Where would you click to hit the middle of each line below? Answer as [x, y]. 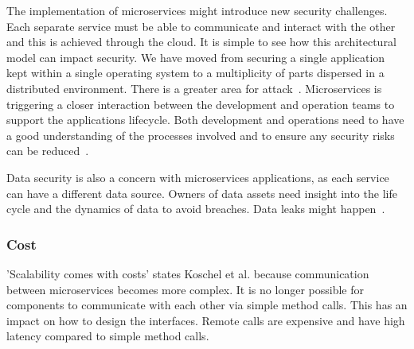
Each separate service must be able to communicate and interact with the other [201, 26]
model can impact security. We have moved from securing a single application [196, 57]
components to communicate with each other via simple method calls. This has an [207, 305]
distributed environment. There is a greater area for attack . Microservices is [194, 88]
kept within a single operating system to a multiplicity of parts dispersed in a [195, 73]
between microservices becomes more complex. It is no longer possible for [185, 289]
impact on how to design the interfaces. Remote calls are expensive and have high [206, 320]
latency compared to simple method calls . [108, 336]
